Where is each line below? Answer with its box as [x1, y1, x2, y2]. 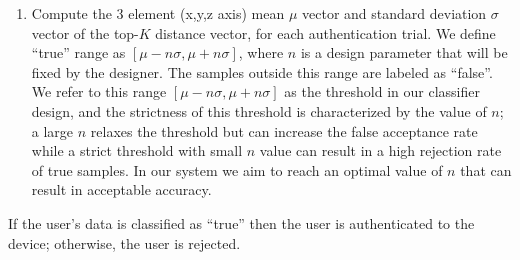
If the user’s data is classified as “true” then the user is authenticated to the [8, 212, 475, 233]
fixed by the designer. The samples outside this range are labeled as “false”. [31, 61, 493, 82]
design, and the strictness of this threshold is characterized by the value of [31, 100, 487, 121]
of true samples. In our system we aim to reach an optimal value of [31, 159, 443, 180]
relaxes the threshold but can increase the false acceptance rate [90, 120, 478, 141]
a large [31, 120, 74, 141]
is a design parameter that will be [300, 42, 508, 63]
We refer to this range [31, 81, 167, 102]
